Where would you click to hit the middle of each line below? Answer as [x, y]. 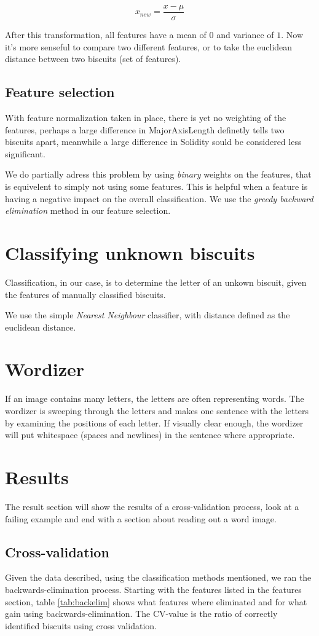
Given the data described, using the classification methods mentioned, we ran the [158, 577]
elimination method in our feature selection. [88, 210]
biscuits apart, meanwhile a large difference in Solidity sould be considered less [153, 142]
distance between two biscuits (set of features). [93, 59]
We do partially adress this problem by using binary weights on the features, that [158, 174]
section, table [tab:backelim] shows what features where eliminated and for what [156, 601]
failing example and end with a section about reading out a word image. [141, 518]
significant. [25, 153]
